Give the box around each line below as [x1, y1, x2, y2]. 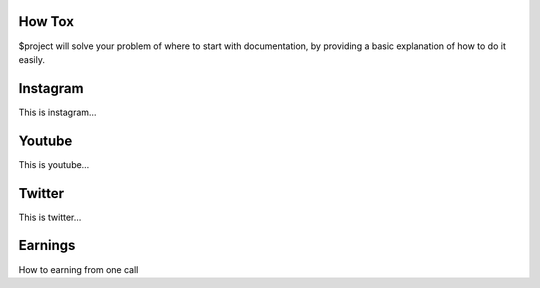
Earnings [18, 237, 76, 254]
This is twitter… [18, 211, 82, 223]
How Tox [18, 13, 75, 30]
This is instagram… [18, 106, 97, 118]
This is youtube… [18, 158, 90, 170]
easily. [18, 53, 45, 65]
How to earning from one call [18, 263, 139, 275]
